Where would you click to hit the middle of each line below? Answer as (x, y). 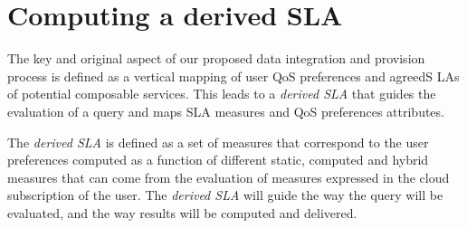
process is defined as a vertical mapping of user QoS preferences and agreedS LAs (233, 76)
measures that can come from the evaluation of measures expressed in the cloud (229, 177)
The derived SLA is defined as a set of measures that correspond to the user (218, 142)
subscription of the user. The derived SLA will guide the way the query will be (225, 195)
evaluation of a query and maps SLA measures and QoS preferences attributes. (226, 111)
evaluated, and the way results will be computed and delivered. (182, 212)
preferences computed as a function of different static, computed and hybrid (218, 160)
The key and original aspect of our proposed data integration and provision (216, 58)
